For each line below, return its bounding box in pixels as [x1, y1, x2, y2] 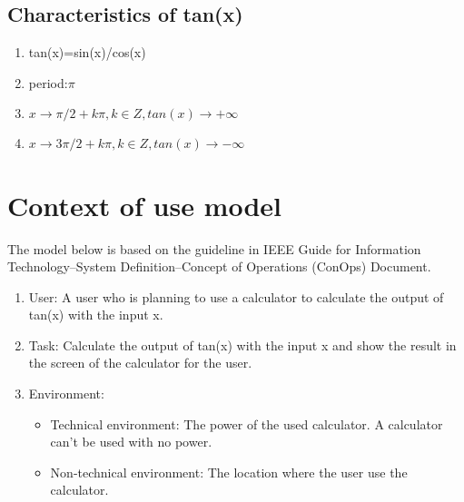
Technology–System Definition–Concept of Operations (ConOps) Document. [7, 257, 431, 276]
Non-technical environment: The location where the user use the [50, 462, 408, 481]
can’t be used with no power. [50, 432, 212, 451]
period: [28, 73, 68, 92]
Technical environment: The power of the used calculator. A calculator [50, 414, 443, 433]
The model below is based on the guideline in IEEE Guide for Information [7, 239, 421, 258]
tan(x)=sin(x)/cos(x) [28, 43, 146, 62]
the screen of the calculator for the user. [28, 353, 252, 372]
